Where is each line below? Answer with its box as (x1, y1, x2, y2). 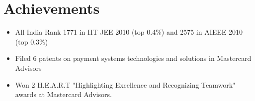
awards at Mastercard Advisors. (15, 89, 112, 100)
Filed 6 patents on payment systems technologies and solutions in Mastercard (15, 53, 252, 63)
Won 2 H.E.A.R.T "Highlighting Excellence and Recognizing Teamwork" (15, 79, 236, 90)
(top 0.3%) (15, 36, 48, 47)
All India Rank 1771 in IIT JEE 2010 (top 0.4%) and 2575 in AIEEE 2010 (15, 27, 243, 37)
